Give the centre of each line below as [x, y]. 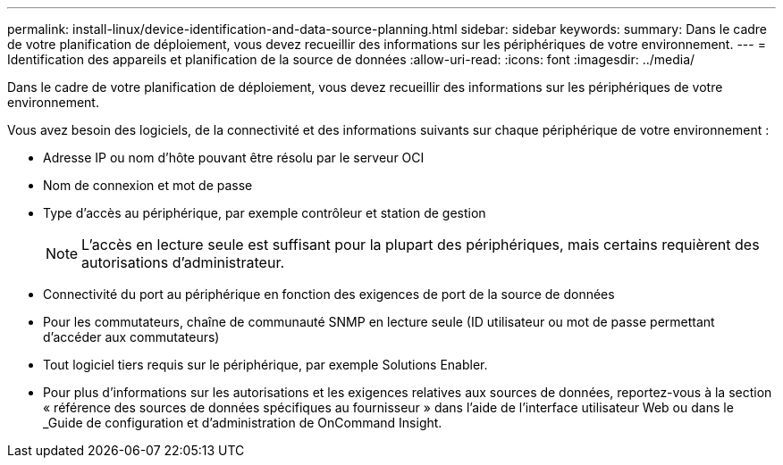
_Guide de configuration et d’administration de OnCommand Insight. [243, 423]
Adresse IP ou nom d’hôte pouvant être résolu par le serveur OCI [234, 158]
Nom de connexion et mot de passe [148, 185]
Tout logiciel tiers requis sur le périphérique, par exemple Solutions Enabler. [265, 365]
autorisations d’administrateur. [183, 262]
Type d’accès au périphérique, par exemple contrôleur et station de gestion [265, 213]
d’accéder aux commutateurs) [131, 337]
